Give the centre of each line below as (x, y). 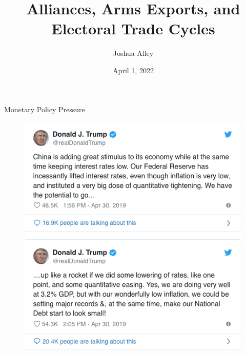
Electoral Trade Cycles (133, 28)
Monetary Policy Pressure (45, 109)
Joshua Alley (133, 53)
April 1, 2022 (133, 70)
